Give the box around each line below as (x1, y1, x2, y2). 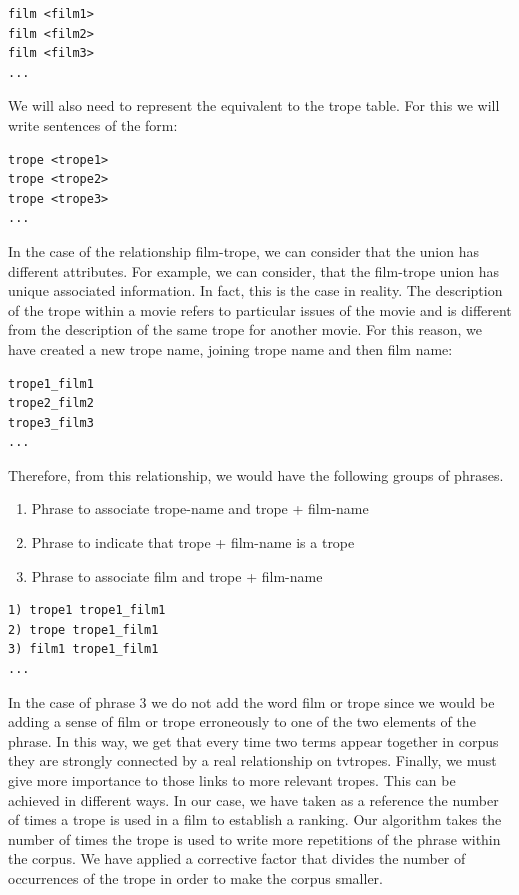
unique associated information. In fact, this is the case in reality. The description (8, 280, 503, 301)
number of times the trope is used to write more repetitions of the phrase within (8, 828, 501, 849)
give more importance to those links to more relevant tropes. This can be (8, 770, 456, 790)
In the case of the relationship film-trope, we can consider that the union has (8, 240, 479, 261)
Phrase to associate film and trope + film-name (31, 565, 323, 586)
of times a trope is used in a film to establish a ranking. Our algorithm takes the (8, 809, 502, 830)
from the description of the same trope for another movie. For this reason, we (8, 319, 483, 340)
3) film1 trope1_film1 (8, 642, 159, 657)
